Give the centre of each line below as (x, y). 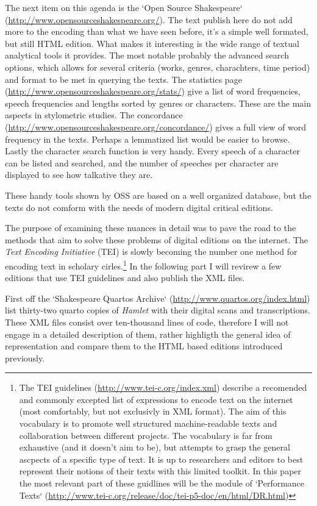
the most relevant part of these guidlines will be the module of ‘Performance (162, 483)
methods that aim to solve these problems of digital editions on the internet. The (157, 239)
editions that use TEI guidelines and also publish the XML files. (125, 278)
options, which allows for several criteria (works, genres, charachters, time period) (158, 67)
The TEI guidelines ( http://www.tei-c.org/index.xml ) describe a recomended (163, 387)
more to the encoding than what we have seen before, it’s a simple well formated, (157, 31)
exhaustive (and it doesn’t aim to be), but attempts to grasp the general (155, 447)
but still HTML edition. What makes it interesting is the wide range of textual (152, 43)
